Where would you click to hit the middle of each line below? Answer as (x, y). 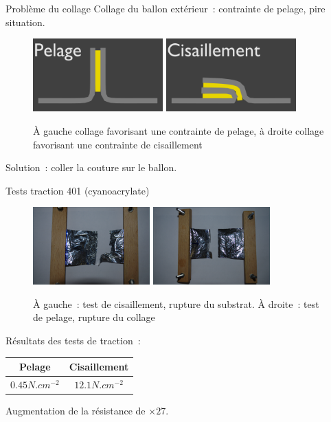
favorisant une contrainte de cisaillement (118, 144)
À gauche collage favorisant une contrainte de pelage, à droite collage (179, 131)
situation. (25, 22)
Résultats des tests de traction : (73, 340)
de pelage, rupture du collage (94, 317)
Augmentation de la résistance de (76, 411)
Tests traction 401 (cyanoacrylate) (78, 190)
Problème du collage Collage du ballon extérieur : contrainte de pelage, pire (165, 8)
